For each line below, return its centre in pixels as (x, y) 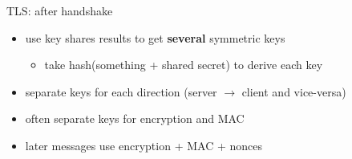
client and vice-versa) (294, 91)
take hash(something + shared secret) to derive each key (184, 65)
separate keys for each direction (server (121, 91)
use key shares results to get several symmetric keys (155, 37)
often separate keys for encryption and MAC (135, 118)
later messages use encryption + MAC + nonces (144, 145)
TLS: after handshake (60, 10)
